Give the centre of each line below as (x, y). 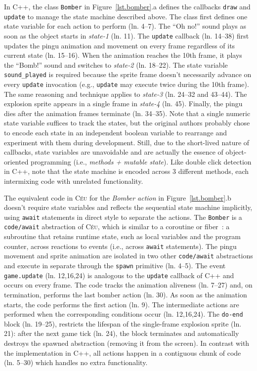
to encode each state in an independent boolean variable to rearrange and (115, 133)
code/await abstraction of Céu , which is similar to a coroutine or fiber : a (117, 227)
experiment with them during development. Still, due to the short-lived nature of (127, 142)
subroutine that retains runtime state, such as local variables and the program (123, 236)
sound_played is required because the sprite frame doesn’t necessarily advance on (128, 74)
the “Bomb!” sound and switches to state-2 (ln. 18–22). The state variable (116, 64)
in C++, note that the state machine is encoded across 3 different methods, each (127, 171)
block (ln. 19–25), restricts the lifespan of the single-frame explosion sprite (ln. (123, 323)
